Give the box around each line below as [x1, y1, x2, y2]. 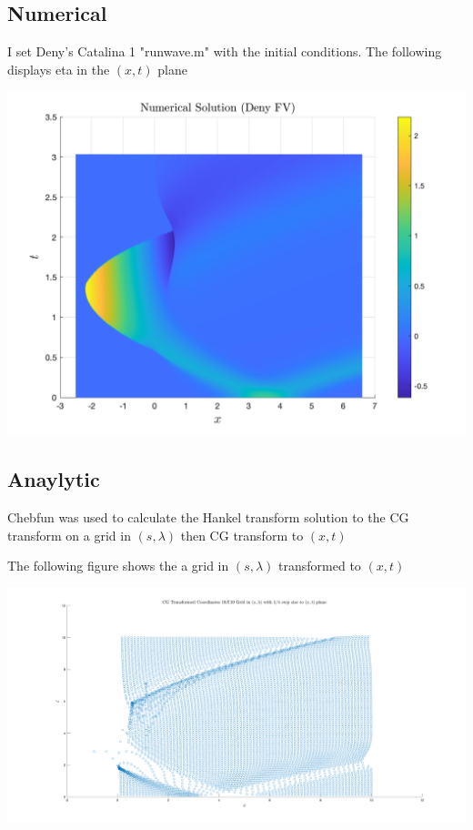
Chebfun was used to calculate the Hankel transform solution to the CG [7, 508, 409, 527]
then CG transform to [180, 525, 304, 544]
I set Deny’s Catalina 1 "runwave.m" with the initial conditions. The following [7, 42, 442, 61]
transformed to [278, 556, 361, 575]
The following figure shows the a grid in [7, 556, 229, 575]
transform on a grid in [7, 525, 131, 544]
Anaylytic [7, 465, 100, 493]
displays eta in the [7, 59, 110, 78]
